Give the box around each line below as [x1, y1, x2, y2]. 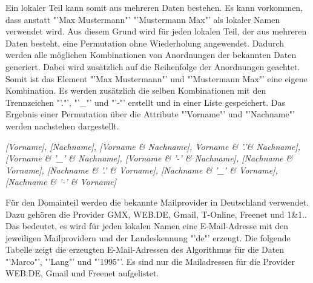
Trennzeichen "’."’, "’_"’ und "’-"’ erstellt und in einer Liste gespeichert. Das [5, 96, 285, 108]
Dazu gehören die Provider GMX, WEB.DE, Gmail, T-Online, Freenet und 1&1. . [5, 207, 308, 220]
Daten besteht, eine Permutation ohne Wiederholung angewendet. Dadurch [5, 36, 285, 49]
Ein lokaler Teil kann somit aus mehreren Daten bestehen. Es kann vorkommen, [5, 1, 303, 13]
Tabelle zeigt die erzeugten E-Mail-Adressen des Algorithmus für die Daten [5, 243, 285, 256]
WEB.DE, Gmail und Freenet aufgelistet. [5, 267, 159, 279]
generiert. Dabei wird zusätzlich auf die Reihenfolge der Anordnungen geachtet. [5, 60, 300, 73]
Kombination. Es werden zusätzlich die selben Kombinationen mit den [5, 84, 266, 97]
